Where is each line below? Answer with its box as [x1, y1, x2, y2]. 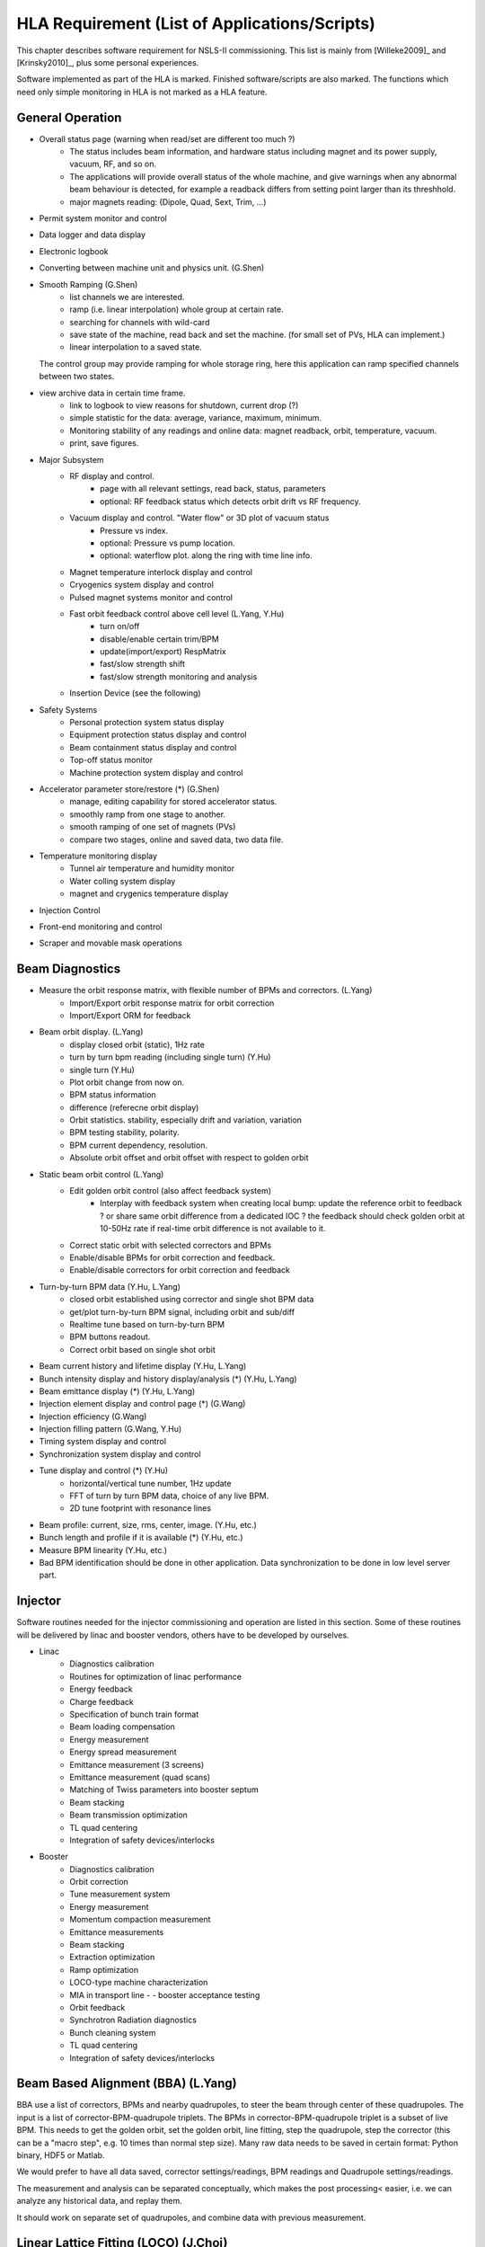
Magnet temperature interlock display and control [69, 566, 253, 577]
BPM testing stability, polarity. [69, 1127, 180, 1138]
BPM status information [69, 1089, 156, 1100]
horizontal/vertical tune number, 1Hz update [69, 1478, 232, 1488]
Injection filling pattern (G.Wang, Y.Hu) [39, 1424, 182, 1434]
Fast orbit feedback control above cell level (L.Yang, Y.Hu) [69, 608, 285, 619]
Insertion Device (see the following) [69, 688, 201, 698]
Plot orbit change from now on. [69, 1077, 185, 1088]
